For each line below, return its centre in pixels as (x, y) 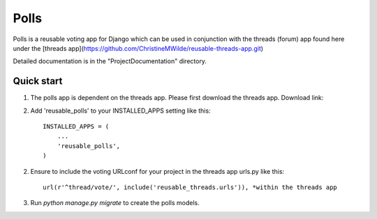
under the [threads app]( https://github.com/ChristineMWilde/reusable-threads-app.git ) (138, 48)
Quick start (38, 81)
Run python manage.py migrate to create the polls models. (115, 203)
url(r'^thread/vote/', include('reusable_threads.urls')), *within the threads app (190, 187)
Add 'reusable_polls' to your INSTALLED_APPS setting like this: (120, 111)
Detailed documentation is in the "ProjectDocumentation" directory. (110, 61)
